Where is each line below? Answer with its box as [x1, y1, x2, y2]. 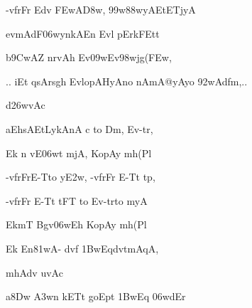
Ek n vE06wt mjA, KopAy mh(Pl [6, 145, 152, 160]
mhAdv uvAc [6, 265, 63, 280]
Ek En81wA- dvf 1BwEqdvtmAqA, [6, 240, 159, 255]
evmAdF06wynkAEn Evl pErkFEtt [6, 26, 160, 41]
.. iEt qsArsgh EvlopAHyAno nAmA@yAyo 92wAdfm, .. [6, 73, 248, 88]
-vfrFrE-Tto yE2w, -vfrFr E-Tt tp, [6, 169, 155, 184]
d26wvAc [6, 97, 45, 112]
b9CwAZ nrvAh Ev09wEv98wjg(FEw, [6, 50, 172, 65]
